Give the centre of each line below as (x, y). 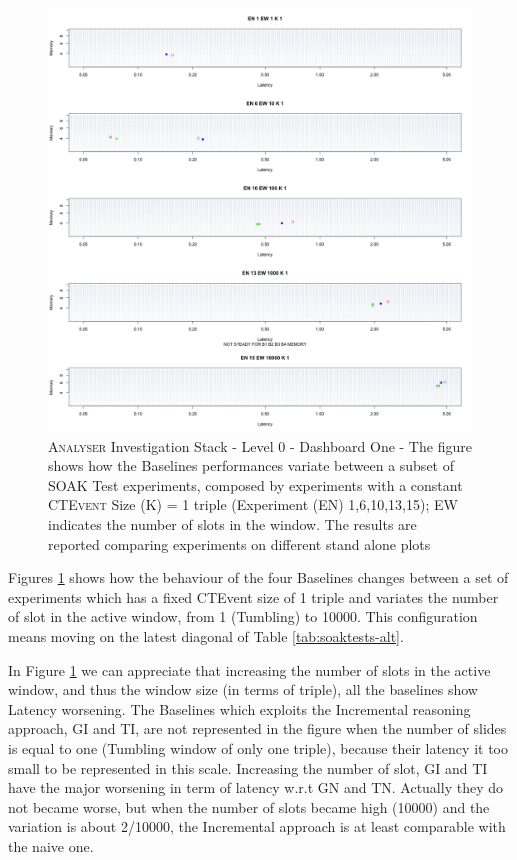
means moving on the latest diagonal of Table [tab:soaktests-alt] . (206, 635)
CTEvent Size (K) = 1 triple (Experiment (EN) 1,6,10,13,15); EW (253, 504)
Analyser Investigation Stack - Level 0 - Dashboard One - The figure (260, 445)
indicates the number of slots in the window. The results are (232, 523)
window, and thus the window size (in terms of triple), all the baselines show (243, 689)
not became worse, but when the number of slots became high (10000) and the (249, 806)
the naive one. (51, 845)
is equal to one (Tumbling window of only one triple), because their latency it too (258, 747)
